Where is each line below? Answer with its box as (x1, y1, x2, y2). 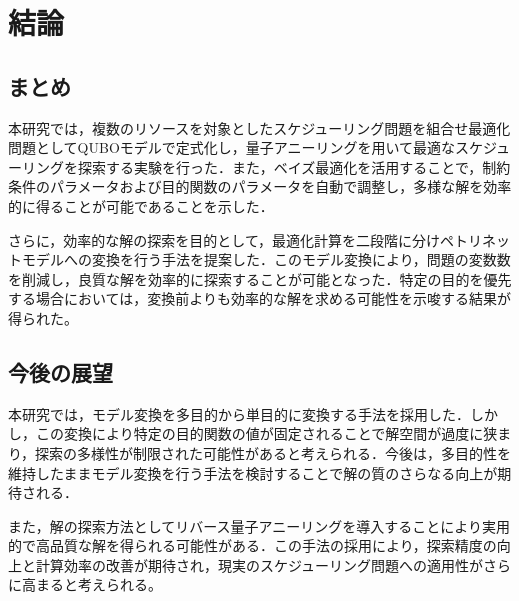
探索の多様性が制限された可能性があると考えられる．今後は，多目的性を (35, 442, 512, 463)
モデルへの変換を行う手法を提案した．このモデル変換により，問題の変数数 (21, 249, 511, 270)
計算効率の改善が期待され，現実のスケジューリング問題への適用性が (35, 554, 484, 575)
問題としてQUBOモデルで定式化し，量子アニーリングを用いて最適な (8, 137, 456, 158)
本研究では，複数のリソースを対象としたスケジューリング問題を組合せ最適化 (8, 117, 511, 138)
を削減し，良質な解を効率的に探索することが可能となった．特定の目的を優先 (8, 268, 512, 289)
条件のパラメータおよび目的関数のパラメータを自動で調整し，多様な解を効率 (8, 176, 512, 197)
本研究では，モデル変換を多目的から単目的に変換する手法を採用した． (8, 403, 470, 424)
